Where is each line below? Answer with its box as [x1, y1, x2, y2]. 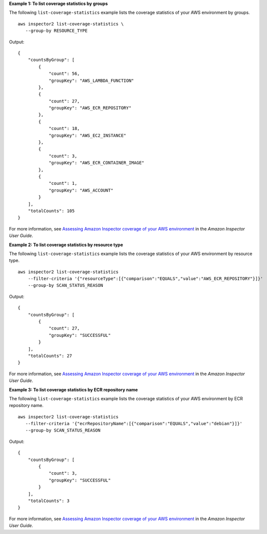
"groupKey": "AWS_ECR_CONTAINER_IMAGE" [49, 160, 145, 166]
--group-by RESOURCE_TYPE [25, 28, 88, 34]
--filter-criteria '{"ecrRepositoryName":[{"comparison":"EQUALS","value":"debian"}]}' [25, 421, 243, 427]
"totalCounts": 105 [27, 208, 75, 213]
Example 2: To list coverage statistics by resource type [9, 242, 123, 248]
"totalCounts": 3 [27, 498, 70, 504]
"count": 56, [49, 71, 80, 76]
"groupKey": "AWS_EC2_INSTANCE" [49, 132, 127, 138]
